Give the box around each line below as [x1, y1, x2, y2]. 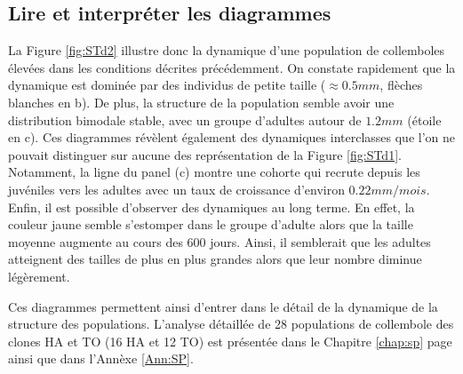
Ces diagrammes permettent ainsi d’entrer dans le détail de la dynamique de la [8, 297, 438, 315]
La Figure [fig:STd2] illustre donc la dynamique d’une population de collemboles [8, 41, 445, 60]
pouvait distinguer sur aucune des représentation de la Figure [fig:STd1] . [8, 145, 402, 163]
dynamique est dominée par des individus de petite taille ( [8, 76, 326, 94]
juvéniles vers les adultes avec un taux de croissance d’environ [8, 179, 345, 198]
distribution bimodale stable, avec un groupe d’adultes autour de [8, 110, 362, 129]
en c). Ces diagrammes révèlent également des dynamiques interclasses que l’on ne [8, 128, 456, 147]
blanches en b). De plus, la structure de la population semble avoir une [8, 92, 395, 111]
